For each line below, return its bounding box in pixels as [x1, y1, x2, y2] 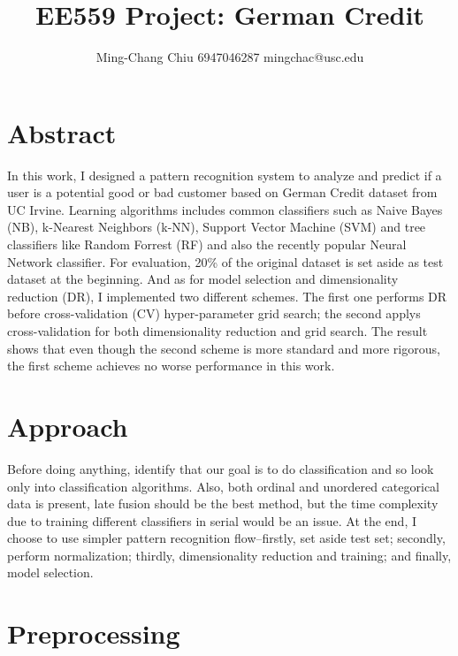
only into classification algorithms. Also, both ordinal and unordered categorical [7, 477, 440, 495]
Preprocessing [7, 615, 180, 652]
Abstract [7, 114, 117, 150]
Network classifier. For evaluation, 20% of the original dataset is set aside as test [7, 252, 444, 271]
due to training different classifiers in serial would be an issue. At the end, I [7, 511, 416, 530]
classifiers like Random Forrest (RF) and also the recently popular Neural [7, 235, 407, 254]
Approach [7, 408, 128, 444]
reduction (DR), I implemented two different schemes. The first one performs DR [7, 286, 447, 305]
